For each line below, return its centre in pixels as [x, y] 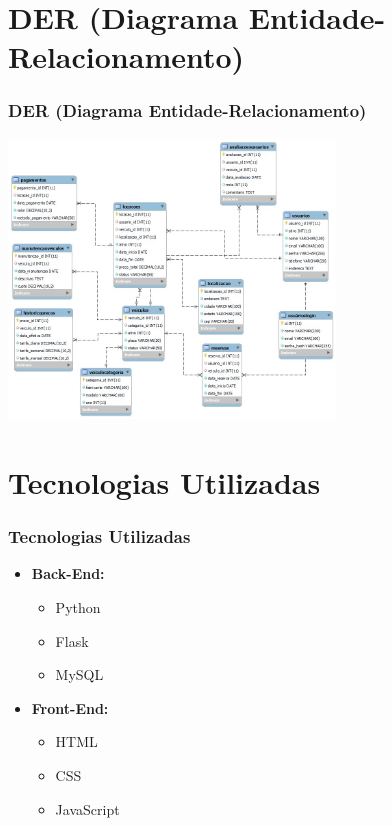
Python [78, 606]
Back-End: [68, 573]
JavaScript [87, 808]
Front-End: [70, 707]
